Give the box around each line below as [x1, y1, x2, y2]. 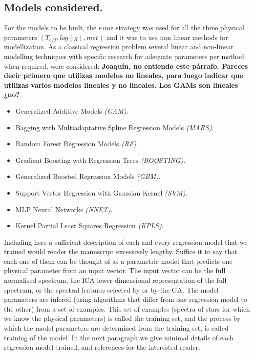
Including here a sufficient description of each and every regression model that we [4, 237, 248, 247]
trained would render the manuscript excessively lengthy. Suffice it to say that [4, 246, 237, 256]
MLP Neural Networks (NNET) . [15, 204, 113, 214]
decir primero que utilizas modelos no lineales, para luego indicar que [4, 70, 243, 80]
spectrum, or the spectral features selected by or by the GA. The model [4, 284, 219, 295]
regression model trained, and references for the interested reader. [4, 342, 200, 352]
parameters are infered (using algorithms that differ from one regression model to [4, 294, 247, 304]
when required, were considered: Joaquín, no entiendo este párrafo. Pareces [4, 60, 248, 71]
